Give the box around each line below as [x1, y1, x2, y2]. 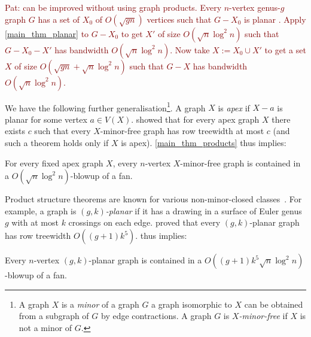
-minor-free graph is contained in [180, 156, 301, 169]
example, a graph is [5, 204, 77, 217]
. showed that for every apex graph [131, 113, 260, 125]
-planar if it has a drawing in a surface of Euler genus [105, 204, 302, 217]
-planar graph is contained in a [89, 254, 202, 266]
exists [5, 125, 25, 137]
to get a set [264, 43, 306, 56]
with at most [11, 216, 59, 229]
